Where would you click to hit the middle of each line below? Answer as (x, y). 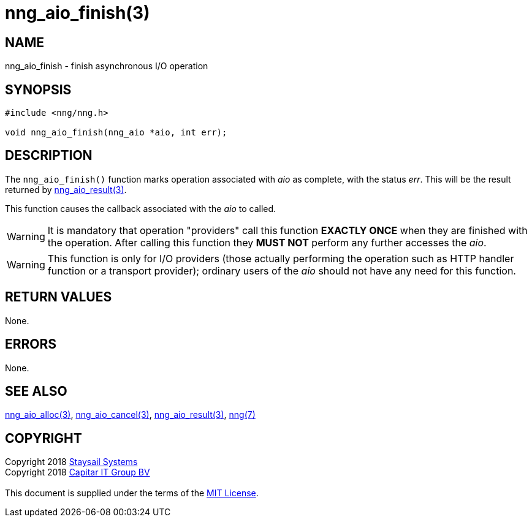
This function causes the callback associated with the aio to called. (141, 208)
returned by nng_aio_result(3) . (66, 189)
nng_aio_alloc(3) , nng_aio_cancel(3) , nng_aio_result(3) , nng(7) (130, 415)
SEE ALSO (36, 391)
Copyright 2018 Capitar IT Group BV (78, 472)
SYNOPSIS (38, 89)
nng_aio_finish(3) (78, 13)
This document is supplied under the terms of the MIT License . (132, 493)
